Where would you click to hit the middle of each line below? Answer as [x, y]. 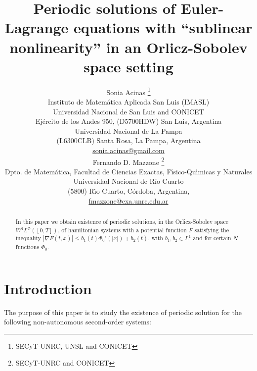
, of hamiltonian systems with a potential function [122, 230]
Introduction [48, 288]
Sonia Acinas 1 [128, 91]
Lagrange [37, 27]
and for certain [212, 238]
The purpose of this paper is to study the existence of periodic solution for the [123, 312]
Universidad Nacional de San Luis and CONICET [128, 111]
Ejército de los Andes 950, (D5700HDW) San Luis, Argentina [128, 121]
